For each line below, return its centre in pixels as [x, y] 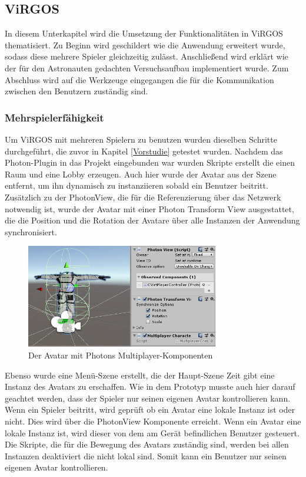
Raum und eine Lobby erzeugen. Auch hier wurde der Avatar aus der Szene [141, 174]
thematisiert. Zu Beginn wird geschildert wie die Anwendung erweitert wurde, [145, 45]
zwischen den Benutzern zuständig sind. [76, 91]
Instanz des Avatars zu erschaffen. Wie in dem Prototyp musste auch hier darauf [150, 386]
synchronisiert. [31, 231]
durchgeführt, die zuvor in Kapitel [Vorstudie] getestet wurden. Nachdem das [144, 151]
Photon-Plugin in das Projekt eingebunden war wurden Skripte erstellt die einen [150, 162]
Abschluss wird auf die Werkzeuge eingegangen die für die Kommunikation [139, 79]
